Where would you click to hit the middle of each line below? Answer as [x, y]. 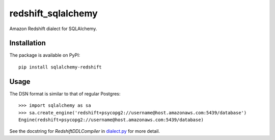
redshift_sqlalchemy [53, 13]
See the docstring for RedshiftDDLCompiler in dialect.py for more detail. [85, 131]
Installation [28, 43]
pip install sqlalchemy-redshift [60, 67]
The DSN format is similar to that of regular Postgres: [65, 94]
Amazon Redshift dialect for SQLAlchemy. [53, 29]
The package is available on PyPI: [45, 55]
